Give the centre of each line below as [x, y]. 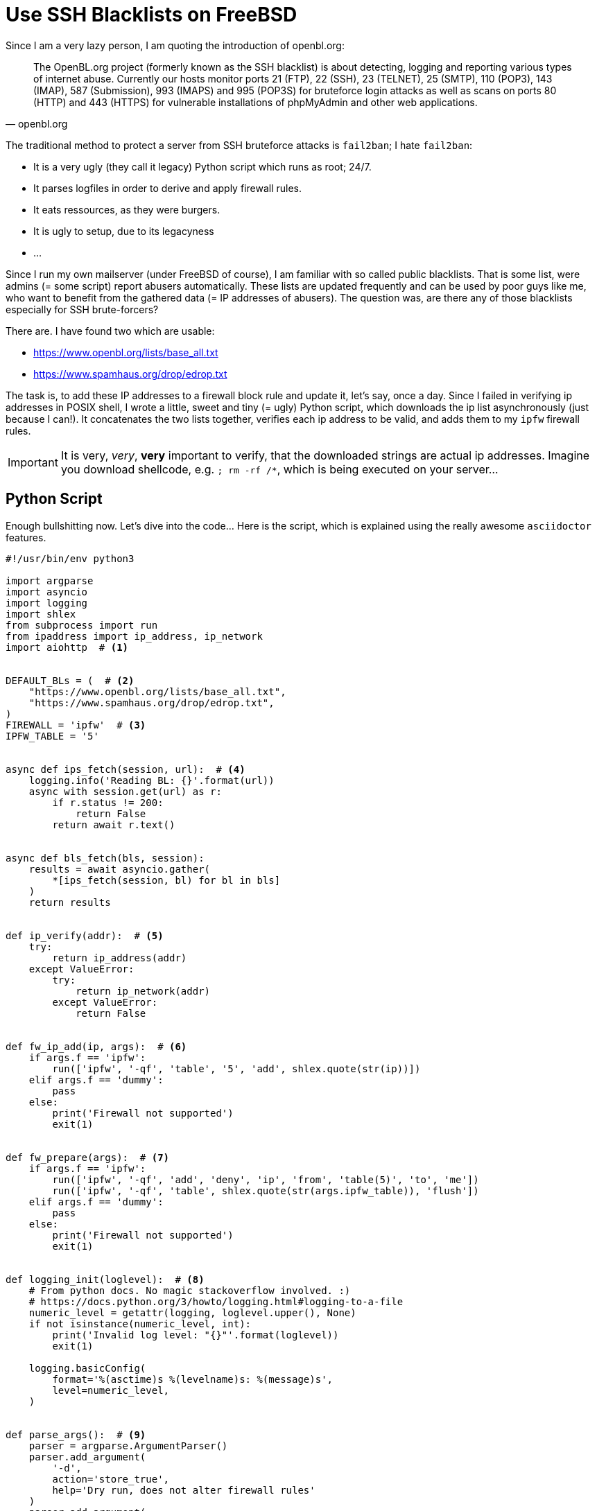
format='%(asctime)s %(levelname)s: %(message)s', [193, 1379]
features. [26, 537]
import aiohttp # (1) [67, 647]
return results [70, 902]
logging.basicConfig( [87, 1368]
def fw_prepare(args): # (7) [88, 1157]
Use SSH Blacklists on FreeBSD [152, 15]
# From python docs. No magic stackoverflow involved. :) [190, 1290]
